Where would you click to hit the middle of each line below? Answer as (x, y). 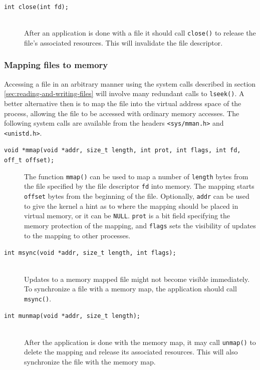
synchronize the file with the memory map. (90, 361)
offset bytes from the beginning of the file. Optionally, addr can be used (137, 196)
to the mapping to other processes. (77, 235)
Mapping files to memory (56, 65)
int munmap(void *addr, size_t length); (72, 316)
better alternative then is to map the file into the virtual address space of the (123, 103)
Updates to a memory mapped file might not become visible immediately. (137, 279)
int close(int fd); (36, 7)
